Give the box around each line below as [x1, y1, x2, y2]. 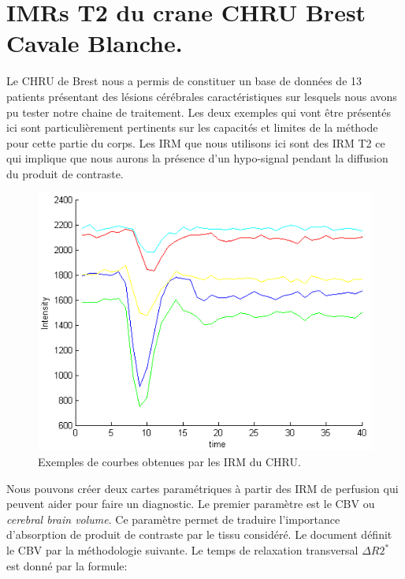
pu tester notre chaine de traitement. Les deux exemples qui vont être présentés [6, 103, 391, 120]
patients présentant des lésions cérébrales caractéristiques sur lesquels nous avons [6, 88, 397, 104]
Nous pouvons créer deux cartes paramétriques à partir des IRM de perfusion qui [6, 480, 399, 496]
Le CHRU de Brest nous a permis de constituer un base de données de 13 [6, 73, 362, 89]
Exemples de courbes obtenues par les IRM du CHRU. [38, 454, 301, 470]
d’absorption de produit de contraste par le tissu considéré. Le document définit [6, 526, 392, 543]
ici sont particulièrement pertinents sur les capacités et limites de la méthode [6, 119, 378, 136]
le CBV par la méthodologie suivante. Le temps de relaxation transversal [6, 542, 359, 558]
